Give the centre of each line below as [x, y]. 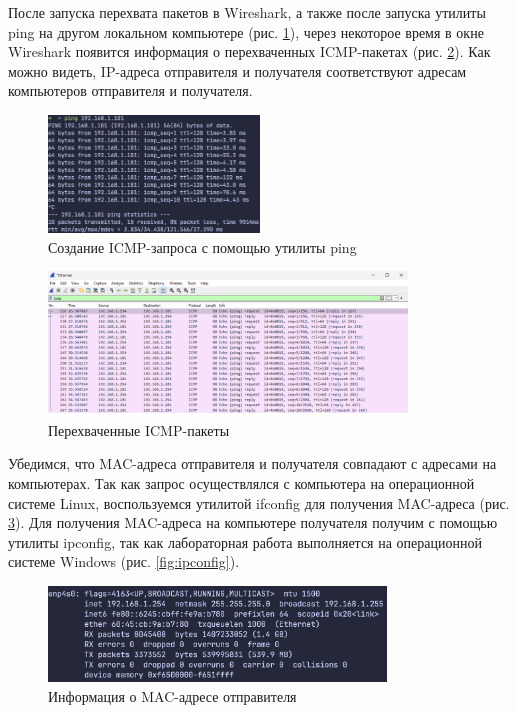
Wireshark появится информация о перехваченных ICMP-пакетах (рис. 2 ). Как [249, 51]
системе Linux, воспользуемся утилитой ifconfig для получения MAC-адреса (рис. [259, 502]
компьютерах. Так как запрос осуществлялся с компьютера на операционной [241, 482]
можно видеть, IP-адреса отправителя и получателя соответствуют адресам [237, 70]
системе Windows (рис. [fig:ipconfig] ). [124, 561]
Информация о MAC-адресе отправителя [172, 695]
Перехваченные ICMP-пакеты [139, 429]
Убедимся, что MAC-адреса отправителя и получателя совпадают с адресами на [252, 463]
